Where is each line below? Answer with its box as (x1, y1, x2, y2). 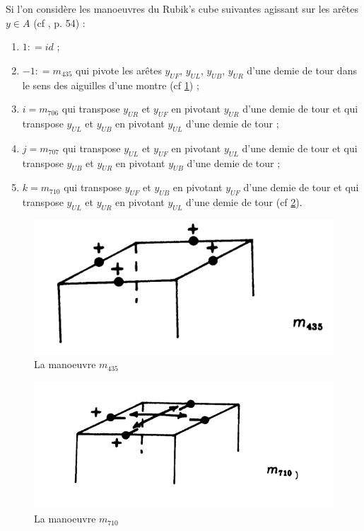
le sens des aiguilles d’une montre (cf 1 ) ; (22, 77, 199, 92)
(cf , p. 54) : (33, 15, 86, 30)
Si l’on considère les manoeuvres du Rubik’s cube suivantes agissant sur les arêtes (6, 1, 358, 16)
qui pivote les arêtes (76, 62, 162, 77)
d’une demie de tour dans (247, 62, 357, 77)
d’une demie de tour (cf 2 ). (186, 195, 303, 210)
